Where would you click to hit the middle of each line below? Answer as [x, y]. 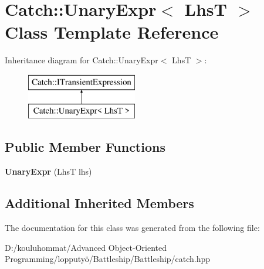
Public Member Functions [85, 147]
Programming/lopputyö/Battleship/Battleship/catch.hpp [108, 259]
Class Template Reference [112, 32]
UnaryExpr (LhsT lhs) [48, 171]
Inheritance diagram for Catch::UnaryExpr [82, 60]
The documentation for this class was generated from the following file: [132, 228]
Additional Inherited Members [99, 203]
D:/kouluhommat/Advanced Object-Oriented [86, 247]
